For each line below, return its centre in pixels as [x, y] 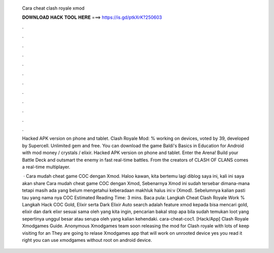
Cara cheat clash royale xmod [53, 8]
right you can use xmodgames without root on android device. [87, 240]
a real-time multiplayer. [46, 167]
